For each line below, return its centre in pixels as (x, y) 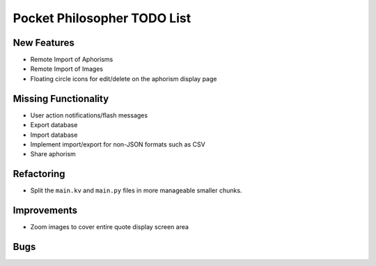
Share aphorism (53, 154)
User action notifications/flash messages (89, 115)
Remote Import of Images (67, 69)
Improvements (45, 211)
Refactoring (39, 174)
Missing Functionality (61, 98)
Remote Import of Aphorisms (72, 60)
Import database (54, 135)
